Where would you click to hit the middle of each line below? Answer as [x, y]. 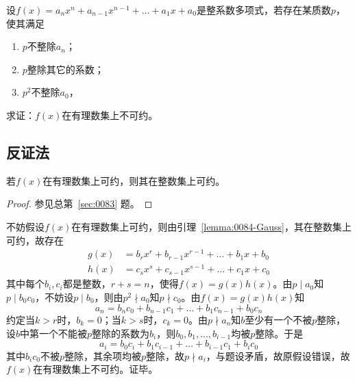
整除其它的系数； [65, 69]
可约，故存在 [35, 240]
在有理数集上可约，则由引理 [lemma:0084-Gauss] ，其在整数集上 [211, 226]
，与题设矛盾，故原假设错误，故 [278, 355]
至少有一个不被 [279, 319]
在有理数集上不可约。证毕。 [96, 369]
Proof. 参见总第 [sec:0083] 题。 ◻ [79, 203]
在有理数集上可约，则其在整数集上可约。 [134, 180]
